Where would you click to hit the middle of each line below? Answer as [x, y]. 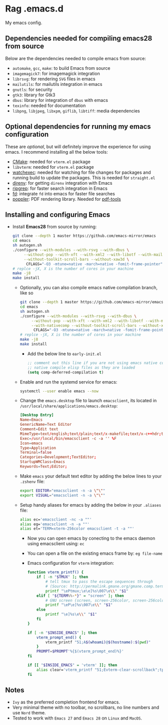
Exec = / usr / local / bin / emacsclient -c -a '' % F [68, 438]
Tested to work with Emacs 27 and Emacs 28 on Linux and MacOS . [77, 718]
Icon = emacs [31, 443]
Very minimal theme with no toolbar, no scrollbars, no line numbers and [86, 707]
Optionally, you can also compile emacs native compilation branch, [89, 288]
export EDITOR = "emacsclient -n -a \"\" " [62, 491]
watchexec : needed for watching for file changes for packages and [81, 172]
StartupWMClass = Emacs [42, 462]
